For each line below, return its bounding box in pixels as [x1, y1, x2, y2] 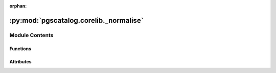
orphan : [9, 3, 27, 9]
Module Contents [9, 31, 54, 39]
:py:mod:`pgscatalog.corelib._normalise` [9, 16, 144, 25]
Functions [9, 46, 32, 52]
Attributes [9, 58, 32, 64]
